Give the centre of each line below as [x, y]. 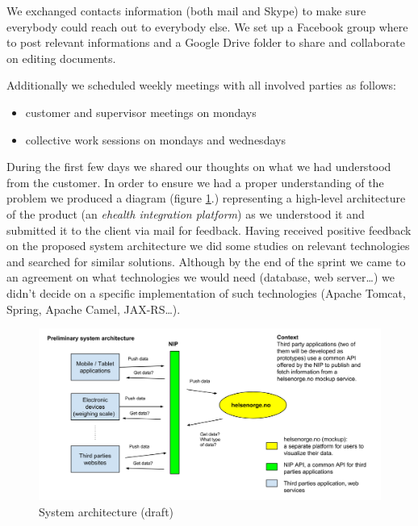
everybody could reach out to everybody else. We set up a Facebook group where [207, 26]
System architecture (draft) [107, 511]
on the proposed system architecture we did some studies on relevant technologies [208, 246]
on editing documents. [61, 58]
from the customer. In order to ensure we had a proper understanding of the [195, 182]
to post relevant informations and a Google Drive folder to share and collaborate [206, 42]
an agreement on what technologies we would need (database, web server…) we [201, 277]
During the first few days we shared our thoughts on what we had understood [199, 167]
